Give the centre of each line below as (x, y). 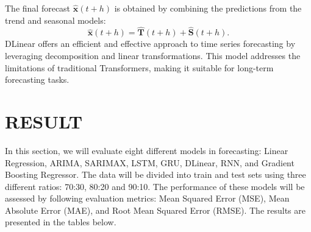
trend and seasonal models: (55, 20)
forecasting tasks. (37, 79)
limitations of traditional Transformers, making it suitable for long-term (139, 67)
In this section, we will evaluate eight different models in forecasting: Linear (147, 150)
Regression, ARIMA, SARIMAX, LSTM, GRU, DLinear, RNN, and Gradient (150, 162)
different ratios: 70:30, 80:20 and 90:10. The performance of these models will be (155, 186)
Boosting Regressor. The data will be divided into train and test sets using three (155, 174)
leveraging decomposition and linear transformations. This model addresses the (153, 55)
